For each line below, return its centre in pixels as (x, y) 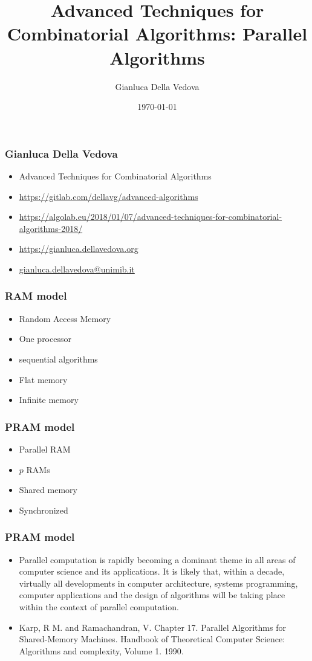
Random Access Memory (65, 318)
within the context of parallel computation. (99, 606)
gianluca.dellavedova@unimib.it (77, 269)
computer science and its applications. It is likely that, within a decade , (152, 571)
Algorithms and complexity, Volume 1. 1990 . (101, 650)
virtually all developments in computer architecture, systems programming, (158, 583)
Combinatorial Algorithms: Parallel (157, 34)
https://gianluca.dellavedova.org (79, 249)
